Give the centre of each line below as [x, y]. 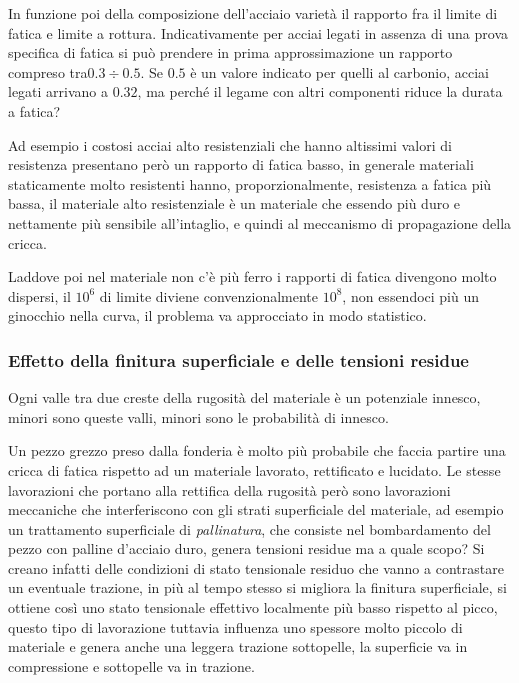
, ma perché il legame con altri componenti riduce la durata [320, 91]
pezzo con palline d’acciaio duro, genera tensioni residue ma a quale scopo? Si [246, 548]
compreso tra [48, 71]
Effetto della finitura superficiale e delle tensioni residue [238, 359]
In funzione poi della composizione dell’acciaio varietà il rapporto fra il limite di [253, 13]
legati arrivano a [58, 91]
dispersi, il [39, 295]
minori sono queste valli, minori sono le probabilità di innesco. [198, 416]
